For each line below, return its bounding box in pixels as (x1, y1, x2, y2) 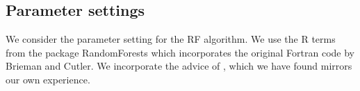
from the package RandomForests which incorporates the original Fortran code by (6, 45, 355, 59)
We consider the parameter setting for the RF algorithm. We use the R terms (6, 32, 336, 46)
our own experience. (6, 72, 90, 86)
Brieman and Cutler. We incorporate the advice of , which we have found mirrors (6, 59, 352, 73)
